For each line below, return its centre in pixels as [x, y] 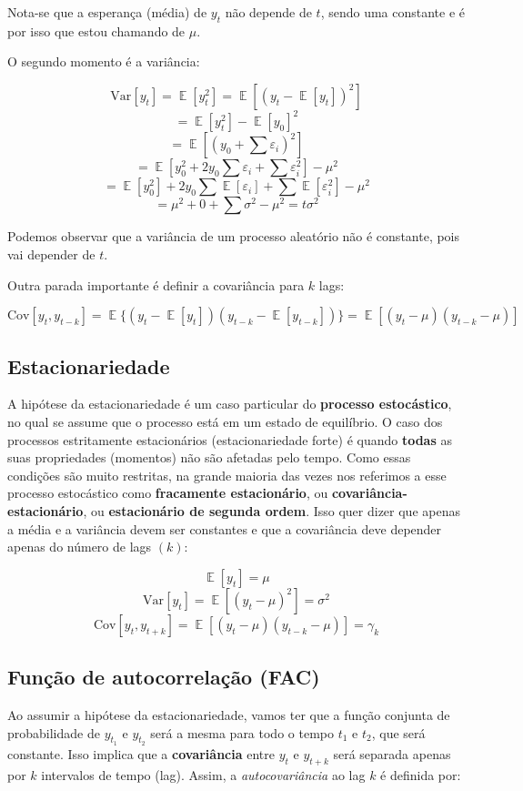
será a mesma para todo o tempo [242, 732]
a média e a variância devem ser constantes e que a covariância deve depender [225, 528]
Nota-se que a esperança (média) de [107, 12]
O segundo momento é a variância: [104, 61]
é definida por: [421, 774]
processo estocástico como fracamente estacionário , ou [168, 493]
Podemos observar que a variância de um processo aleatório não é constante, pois [234, 236]
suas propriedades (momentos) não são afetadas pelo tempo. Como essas [209, 457]
